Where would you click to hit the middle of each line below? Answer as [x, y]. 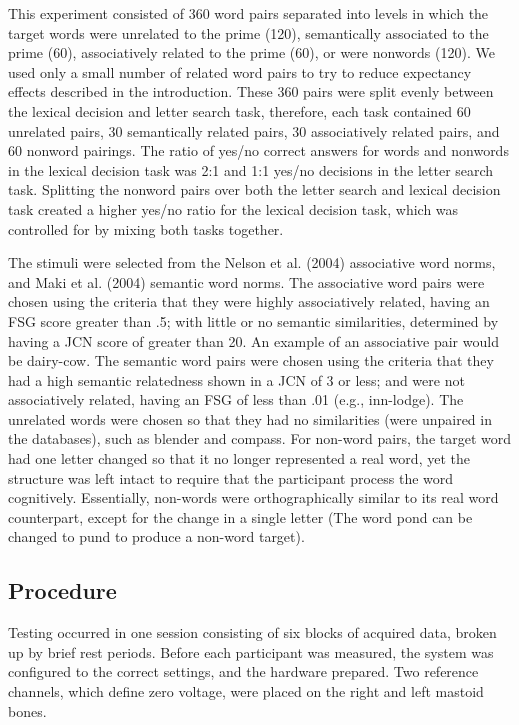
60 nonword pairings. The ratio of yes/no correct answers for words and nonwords [258, 150]
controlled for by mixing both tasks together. [146, 228]
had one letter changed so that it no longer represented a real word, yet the [239, 458]
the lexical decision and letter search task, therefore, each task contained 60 [239, 110]
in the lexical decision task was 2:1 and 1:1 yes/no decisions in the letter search [251, 169]
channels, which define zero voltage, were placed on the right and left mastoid [246, 691]
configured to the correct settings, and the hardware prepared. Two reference [243, 671]
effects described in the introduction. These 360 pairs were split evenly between [251, 91]
